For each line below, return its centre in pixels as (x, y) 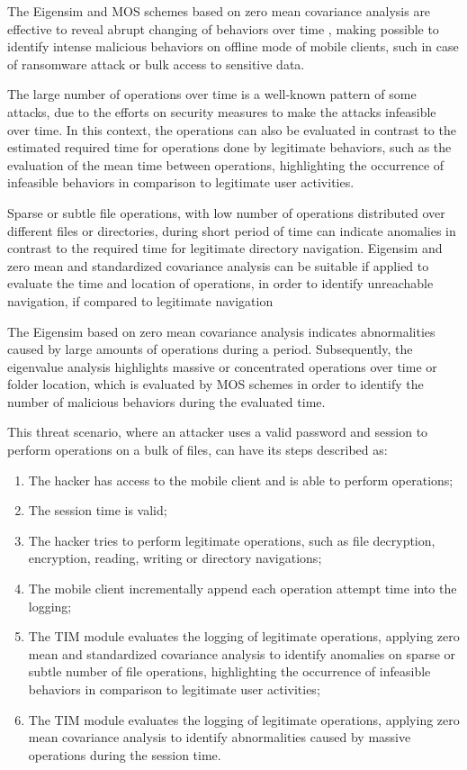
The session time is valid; (98, 510)
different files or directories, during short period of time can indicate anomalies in (232, 230)
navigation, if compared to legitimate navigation (140, 300)
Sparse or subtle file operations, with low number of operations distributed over (226, 212)
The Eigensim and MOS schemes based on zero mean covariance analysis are (219, 11)
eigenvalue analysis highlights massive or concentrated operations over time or (222, 366)
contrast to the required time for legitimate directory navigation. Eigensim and (225, 248)
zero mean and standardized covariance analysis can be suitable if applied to (218, 265)
